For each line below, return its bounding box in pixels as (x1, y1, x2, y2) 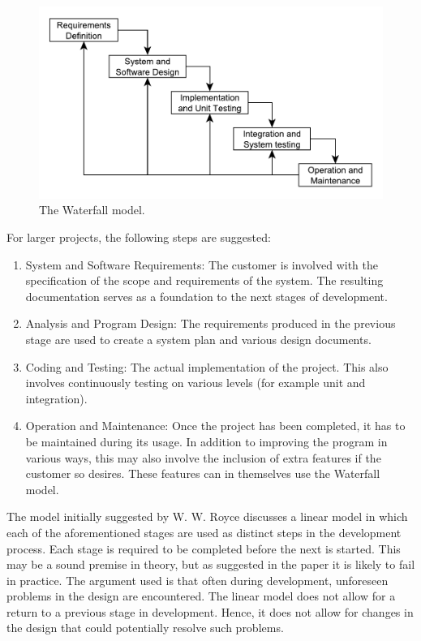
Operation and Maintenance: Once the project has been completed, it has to (25, 417, 406, 434)
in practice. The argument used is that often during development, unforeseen (6, 571, 389, 588)
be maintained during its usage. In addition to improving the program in (25, 432, 388, 450)
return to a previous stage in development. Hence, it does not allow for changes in (6, 603, 414, 620)
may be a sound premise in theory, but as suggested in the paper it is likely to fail (6, 556, 415, 573)
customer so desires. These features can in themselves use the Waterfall (25, 465, 380, 482)
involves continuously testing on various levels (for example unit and (25, 374, 366, 391)
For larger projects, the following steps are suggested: (6, 229, 271, 246)
